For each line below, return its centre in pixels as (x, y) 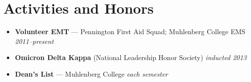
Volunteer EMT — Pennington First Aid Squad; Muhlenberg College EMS (130, 31)
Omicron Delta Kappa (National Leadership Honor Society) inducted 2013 (131, 57)
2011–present (34, 41)
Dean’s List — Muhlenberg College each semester (91, 73)
